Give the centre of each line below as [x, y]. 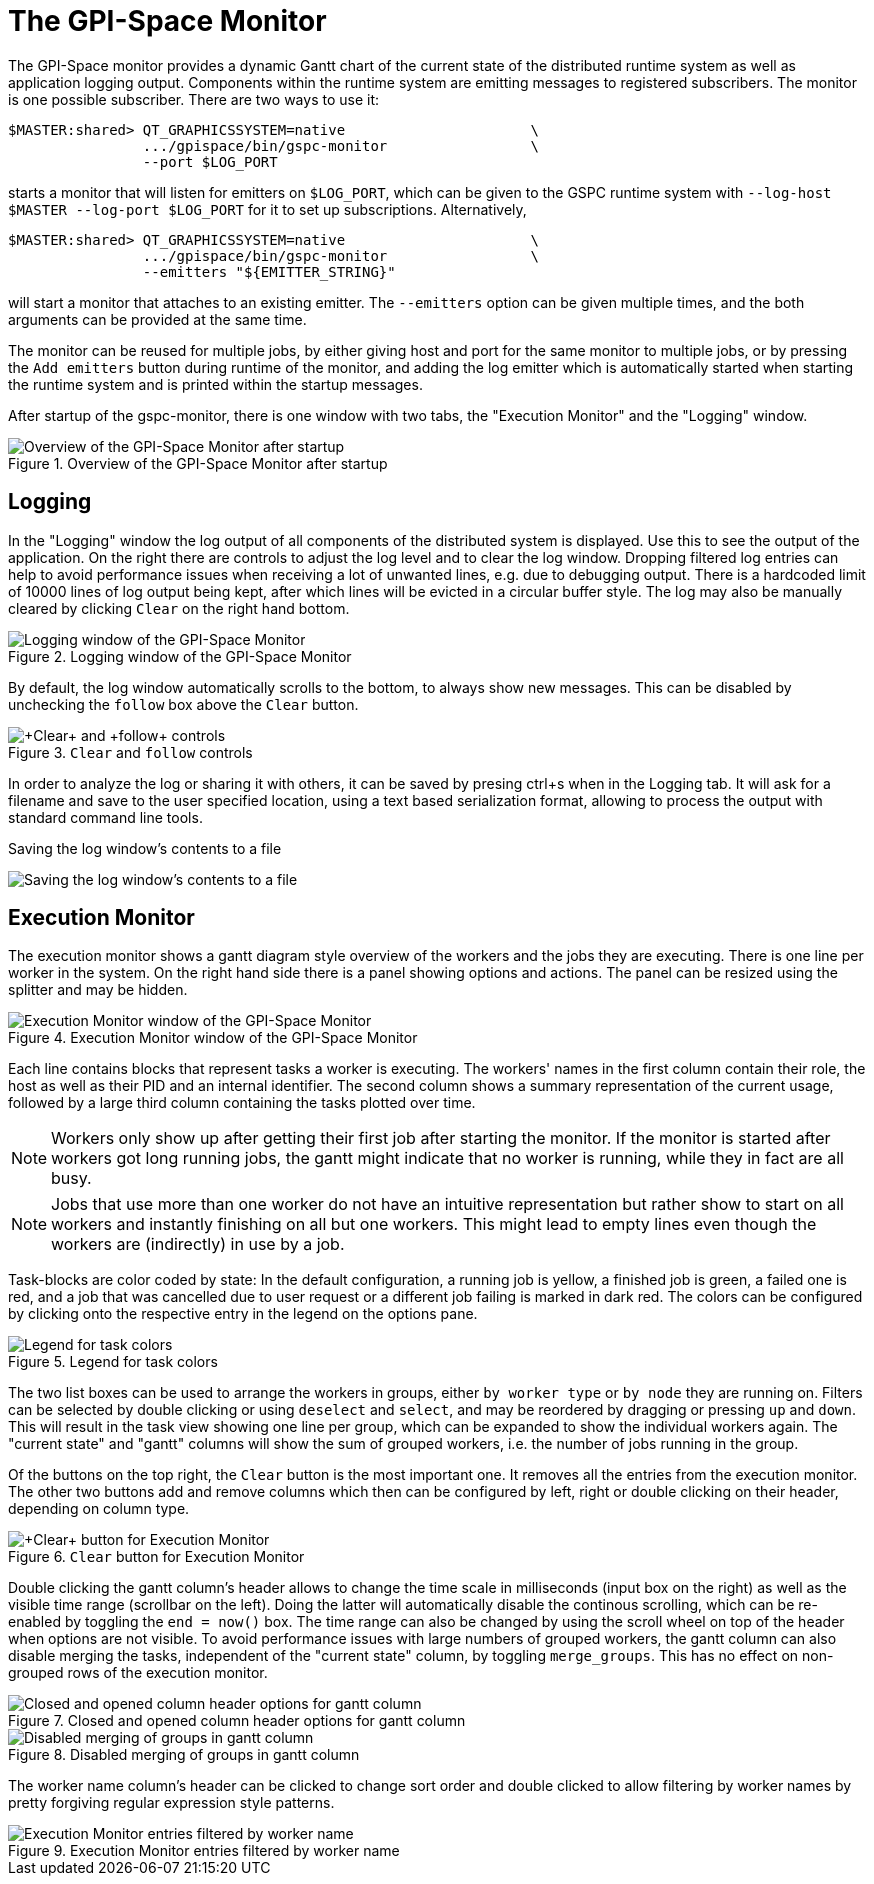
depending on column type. [99, 1509]
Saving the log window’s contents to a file [145, 848]
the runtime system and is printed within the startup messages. [215, 384]
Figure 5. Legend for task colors [113, 1362]
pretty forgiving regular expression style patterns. [171, 1803]
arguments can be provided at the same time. [157, 319]
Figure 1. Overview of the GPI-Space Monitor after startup [198, 463]
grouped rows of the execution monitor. [138, 1673]
